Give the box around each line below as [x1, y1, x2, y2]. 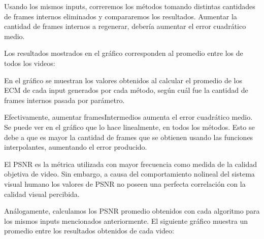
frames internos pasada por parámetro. [4, 94, 125, 105]
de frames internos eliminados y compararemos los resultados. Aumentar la [4, 11, 237, 21]
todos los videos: [4, 57, 55, 68]
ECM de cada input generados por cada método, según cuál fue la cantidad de [4, 85, 248, 95]
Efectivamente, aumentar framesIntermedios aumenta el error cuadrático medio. [4, 112, 253, 122]
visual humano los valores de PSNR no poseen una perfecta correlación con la [4, 178, 246, 189]
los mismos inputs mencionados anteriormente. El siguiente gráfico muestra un [4, 215, 248, 226]
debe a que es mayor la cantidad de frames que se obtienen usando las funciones [4, 131, 253, 142]
